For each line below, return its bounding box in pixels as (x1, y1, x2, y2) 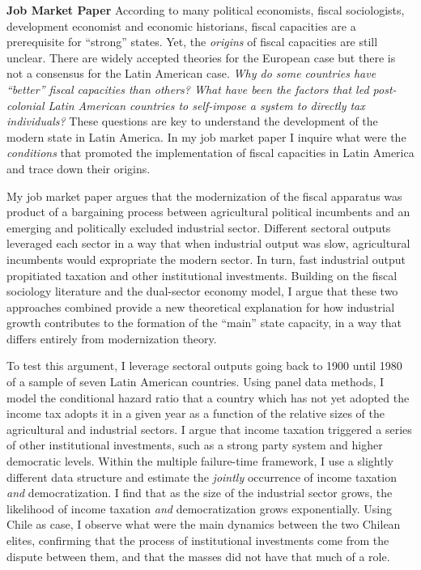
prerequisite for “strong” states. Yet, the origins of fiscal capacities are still (6, 33, 378, 50)
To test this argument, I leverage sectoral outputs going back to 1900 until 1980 (6, 357, 402, 374)
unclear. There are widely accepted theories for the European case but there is (6, 49, 396, 66)
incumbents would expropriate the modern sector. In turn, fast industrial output (6, 250, 406, 267)
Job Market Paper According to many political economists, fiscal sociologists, (6, 2, 405, 18)
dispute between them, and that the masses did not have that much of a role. (6, 547, 390, 564)
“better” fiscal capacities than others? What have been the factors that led (6, 80, 369, 97)
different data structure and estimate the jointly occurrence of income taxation (6, 468, 397, 485)
